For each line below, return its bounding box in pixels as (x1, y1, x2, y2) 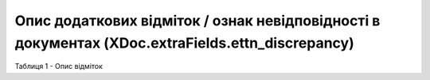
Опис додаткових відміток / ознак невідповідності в (14, 12, 381, 29)
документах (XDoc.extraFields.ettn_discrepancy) (14, 34, 354, 51)
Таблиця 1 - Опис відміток (14, 62, 104, 71)
